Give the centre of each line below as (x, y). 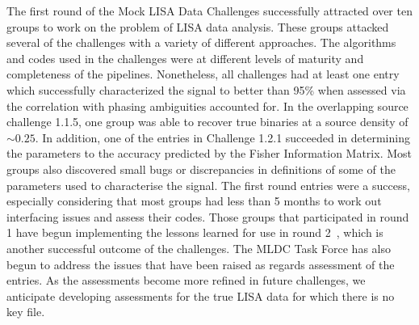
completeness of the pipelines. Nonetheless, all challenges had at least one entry (203, 74)
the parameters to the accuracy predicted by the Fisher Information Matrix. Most (209, 153)
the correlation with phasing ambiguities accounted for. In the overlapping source (207, 106)
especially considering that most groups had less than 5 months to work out (194, 201)
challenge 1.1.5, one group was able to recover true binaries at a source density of (207, 122)
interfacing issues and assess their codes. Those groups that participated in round (208, 216)
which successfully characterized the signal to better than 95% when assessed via (206, 89)
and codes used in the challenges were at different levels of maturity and (185, 58)
